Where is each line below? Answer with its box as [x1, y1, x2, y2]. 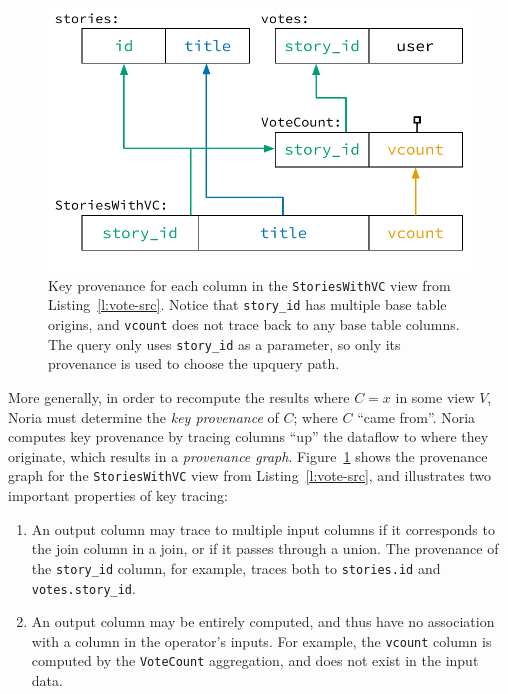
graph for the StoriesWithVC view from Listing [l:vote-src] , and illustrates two [8, 465, 492, 486]
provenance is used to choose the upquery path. [48, 353, 340, 374]
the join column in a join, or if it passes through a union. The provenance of [31, 538, 499, 559]
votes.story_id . [31, 577, 136, 598]
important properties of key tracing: [8, 485, 228, 506]
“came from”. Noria [357, 406, 476, 427]
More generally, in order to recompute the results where [8, 387, 350, 408]
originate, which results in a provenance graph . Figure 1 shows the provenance [8, 445, 488, 466]
